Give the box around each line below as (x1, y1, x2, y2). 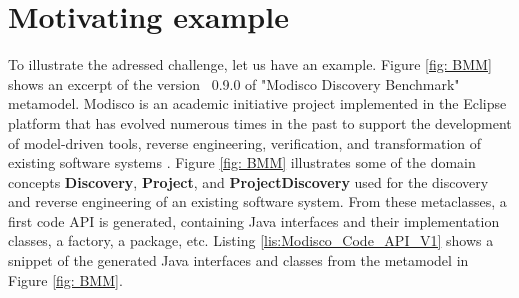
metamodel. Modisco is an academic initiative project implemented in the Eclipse (8, 93, 507, 114)
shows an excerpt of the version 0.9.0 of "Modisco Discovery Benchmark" (8, 73, 460, 94)
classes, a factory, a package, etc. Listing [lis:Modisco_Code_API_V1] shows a (8, 230, 494, 251)
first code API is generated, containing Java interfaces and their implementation (8, 210, 500, 231)
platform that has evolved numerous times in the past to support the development (8, 112, 512, 133)
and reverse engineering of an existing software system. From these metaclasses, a (8, 191, 507, 212)
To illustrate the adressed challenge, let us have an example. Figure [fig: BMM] (8, 54, 492, 75)
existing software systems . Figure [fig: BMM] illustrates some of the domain (8, 152, 476, 173)
